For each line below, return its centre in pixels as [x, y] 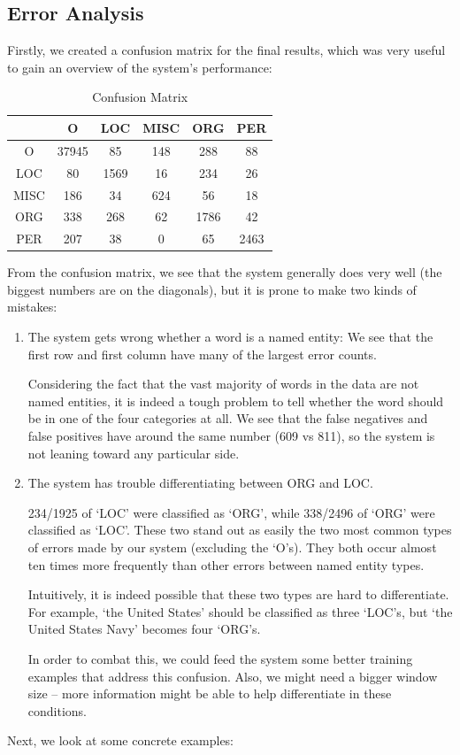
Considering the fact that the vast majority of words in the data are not [223, 384]
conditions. [57, 710]
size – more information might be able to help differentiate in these [210, 693]
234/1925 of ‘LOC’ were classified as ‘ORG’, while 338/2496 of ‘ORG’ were [231, 512]
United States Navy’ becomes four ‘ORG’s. [144, 629]
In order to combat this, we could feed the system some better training [220, 658]
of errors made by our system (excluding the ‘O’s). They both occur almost [232, 547]
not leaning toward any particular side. [134, 453]
